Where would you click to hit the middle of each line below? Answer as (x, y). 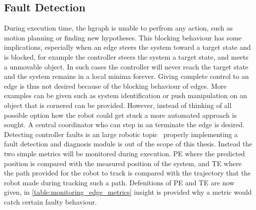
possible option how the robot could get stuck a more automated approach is (120, 115)
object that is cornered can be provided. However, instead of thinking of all (118, 105)
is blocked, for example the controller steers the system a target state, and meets (126, 56)
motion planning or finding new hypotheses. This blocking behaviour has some (123, 37)
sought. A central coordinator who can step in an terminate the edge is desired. (124, 124)
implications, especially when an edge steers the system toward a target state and (128, 47)
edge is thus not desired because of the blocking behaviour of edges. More (115, 86)
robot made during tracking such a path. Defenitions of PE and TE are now (119, 182)
